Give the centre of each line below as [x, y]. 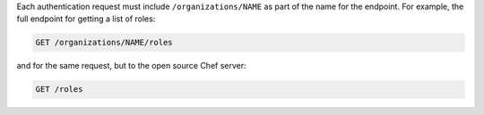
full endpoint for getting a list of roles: [86, 19]
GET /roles [59, 90]
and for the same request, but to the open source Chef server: [131, 66]
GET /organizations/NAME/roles [104, 43]
